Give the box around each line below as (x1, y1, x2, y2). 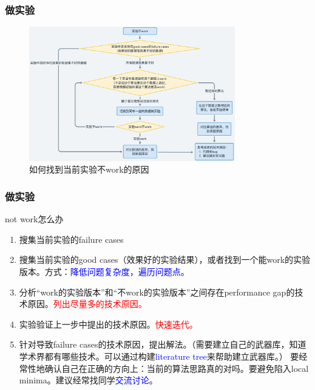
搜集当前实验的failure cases (19, 233, 124, 245)
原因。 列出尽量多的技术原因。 (27, 297, 147, 310)
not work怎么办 (5, 213, 64, 225)
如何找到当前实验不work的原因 (29, 163, 149, 176)
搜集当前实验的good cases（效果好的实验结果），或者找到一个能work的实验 (19, 253, 311, 266)
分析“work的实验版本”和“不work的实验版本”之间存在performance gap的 (19, 285, 295, 298)
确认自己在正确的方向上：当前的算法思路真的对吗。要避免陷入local (44, 362, 309, 374)
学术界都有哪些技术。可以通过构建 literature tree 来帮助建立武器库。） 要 (19, 349, 299, 362)
